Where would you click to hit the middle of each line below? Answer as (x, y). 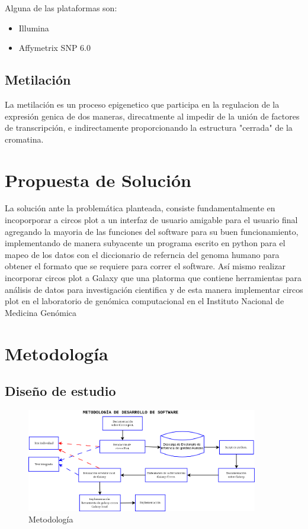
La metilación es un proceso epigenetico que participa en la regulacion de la (142, 104)
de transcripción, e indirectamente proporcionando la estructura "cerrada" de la (149, 128)
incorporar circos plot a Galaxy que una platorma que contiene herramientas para (153, 278)
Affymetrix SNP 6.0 (54, 48)
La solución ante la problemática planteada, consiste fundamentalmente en (140, 208)
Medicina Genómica (41, 312)
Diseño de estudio (60, 391)
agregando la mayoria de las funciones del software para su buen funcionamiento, (152, 231)
